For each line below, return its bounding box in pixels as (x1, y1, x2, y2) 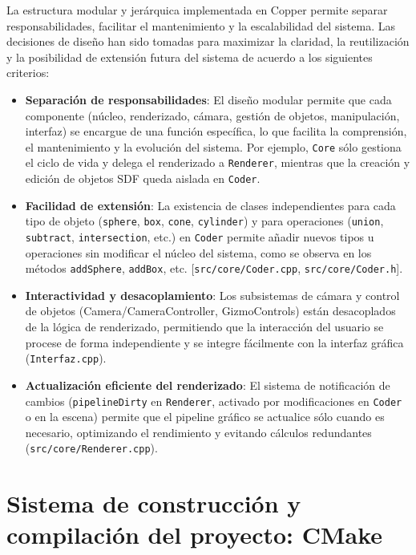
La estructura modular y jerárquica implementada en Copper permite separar (6, 2, 388, 18)
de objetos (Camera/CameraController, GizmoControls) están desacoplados (25, 302, 396, 319)
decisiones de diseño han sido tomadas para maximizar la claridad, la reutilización (6, 33, 410, 50)
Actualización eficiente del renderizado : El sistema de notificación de (25, 376, 390, 393)
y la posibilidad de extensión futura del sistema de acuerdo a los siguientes (6, 48, 373, 65)
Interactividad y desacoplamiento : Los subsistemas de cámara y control (25, 286, 400, 303)
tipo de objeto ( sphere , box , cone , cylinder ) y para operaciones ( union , (25, 213, 384, 229)
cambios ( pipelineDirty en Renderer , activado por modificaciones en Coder (25, 392, 402, 409)
